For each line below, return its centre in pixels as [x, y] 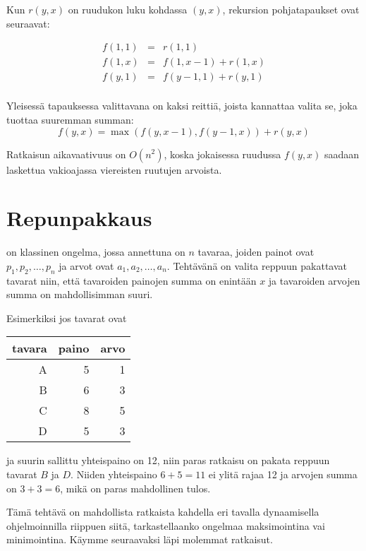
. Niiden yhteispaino [114, 474]
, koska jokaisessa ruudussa [222, 154]
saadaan [342, 154]
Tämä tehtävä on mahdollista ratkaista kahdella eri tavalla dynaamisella [163, 512]
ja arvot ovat [86, 265]
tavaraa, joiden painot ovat [256, 252]
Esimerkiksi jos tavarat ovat [67, 318]
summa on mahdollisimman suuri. [80, 294]
